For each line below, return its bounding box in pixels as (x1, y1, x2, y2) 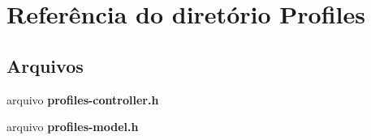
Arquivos (6, 53, 84, 78)
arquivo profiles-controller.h (6, 91, 159, 108)
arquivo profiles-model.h (6, 118, 139, 135)
